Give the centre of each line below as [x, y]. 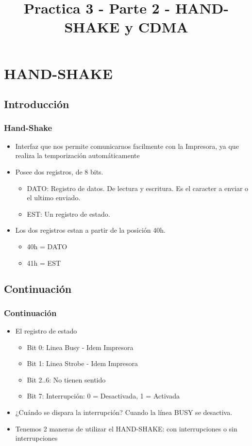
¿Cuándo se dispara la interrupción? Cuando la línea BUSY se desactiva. [124, 412]
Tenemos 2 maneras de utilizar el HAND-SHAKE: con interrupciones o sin [126, 428]
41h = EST [44, 263]
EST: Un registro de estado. [68, 214]
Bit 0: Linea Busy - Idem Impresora [80, 347]
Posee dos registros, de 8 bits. [59, 171]
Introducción [37, 104]
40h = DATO [47, 246]
